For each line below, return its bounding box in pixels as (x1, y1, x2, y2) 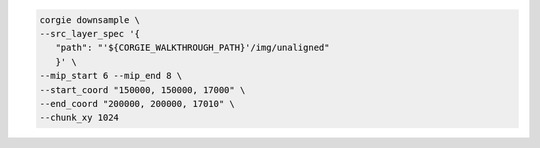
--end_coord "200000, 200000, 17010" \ (39, 98, 235, 109)
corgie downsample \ (39, 14, 140, 25)
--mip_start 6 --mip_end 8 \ (39, 70, 183, 82)
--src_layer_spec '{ (39, 28, 140, 39)
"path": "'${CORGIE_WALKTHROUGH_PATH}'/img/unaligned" (55, 42, 330, 54)
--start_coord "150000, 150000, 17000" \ (39, 84, 246, 95)
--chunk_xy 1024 (39, 112, 120, 124)
